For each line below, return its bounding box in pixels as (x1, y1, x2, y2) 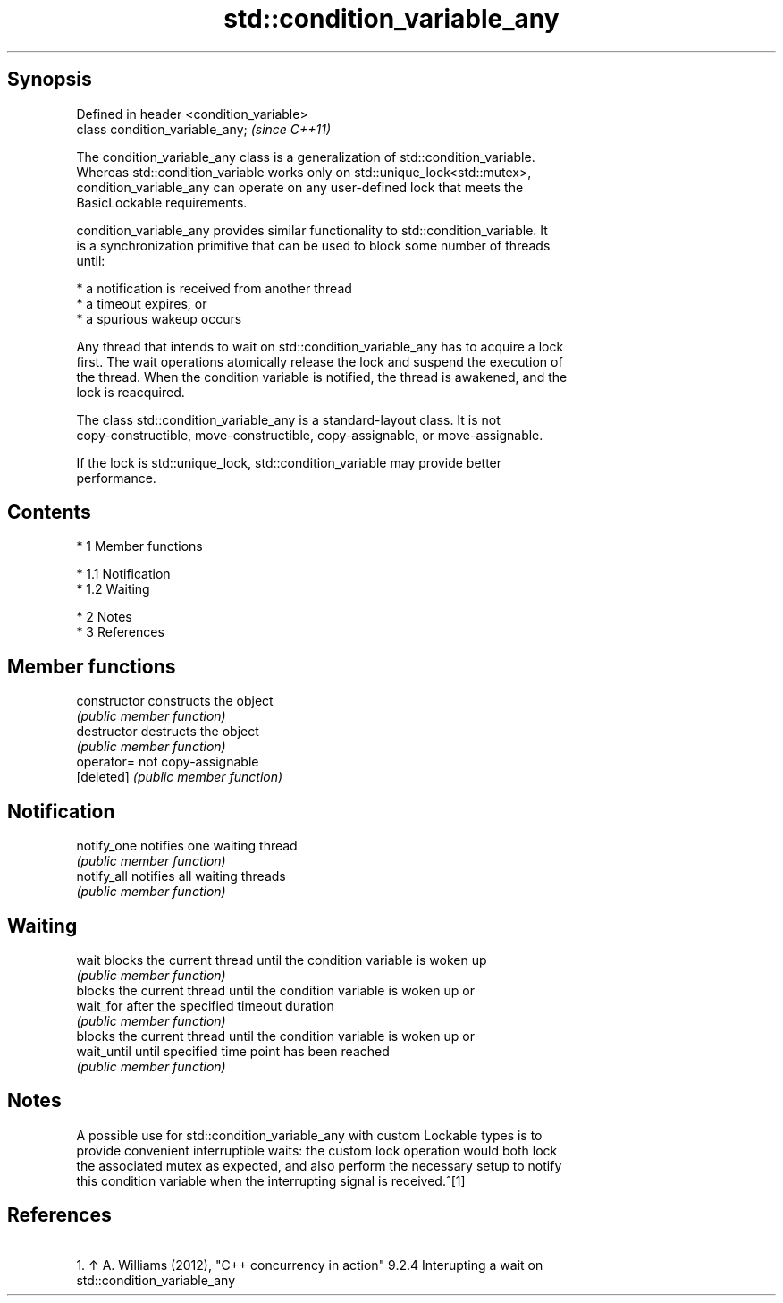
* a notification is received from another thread (76, 280, 352, 296)
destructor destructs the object (76, 723, 259, 740)
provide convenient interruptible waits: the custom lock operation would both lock (76, 1142, 558, 1158)
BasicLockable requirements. (76, 194, 248, 210)
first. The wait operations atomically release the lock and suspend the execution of (76, 353, 563, 369)
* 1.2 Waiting (76, 581, 150, 597)
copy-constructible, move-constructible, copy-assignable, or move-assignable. (76, 427, 543, 443)
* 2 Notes (76, 609, 132, 625)
